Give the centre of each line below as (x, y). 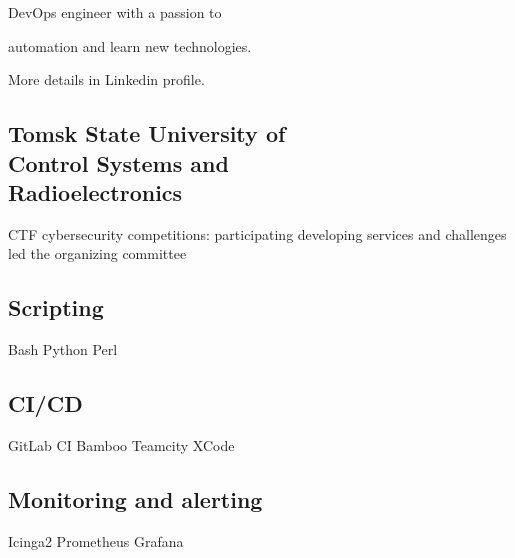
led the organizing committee (97, 253)
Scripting (56, 307)
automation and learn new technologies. (130, 45)
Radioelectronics (95, 191)
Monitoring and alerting (135, 498)
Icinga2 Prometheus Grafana (96, 540)
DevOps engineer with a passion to (115, 12)
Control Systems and (118, 162)
